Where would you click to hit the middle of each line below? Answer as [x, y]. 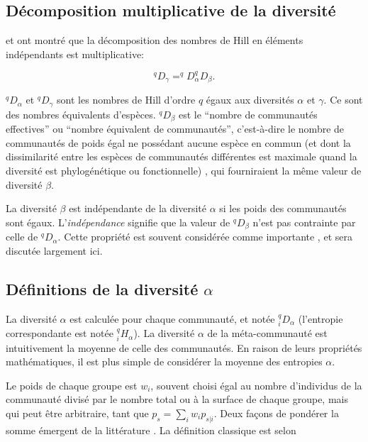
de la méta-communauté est [267, 333]
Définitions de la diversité [102, 288]
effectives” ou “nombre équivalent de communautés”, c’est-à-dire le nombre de [175, 129]
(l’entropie [320, 318]
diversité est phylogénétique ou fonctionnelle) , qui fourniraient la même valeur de [184, 171]
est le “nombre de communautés [248, 114]
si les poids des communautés [283, 208]
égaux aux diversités [250, 100]
